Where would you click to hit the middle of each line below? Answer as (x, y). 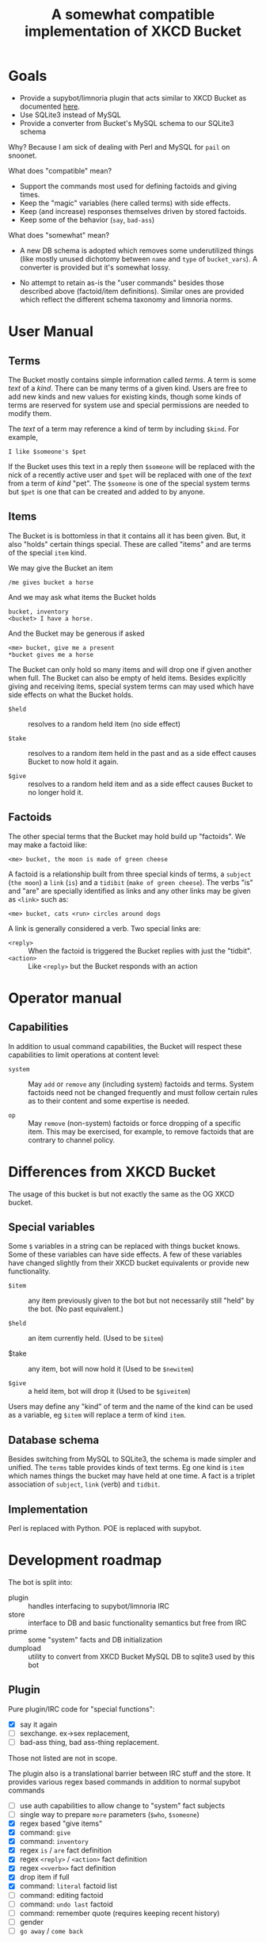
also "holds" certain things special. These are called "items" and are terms (130, 544)
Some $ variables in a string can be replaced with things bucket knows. (124, 1246)
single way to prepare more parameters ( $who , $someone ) (110, 1814)
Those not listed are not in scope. (63, 1758)
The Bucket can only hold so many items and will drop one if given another (130, 669)
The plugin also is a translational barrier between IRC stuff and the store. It (129, 1773)
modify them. (30, 413)
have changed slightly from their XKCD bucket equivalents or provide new (129, 1263)
